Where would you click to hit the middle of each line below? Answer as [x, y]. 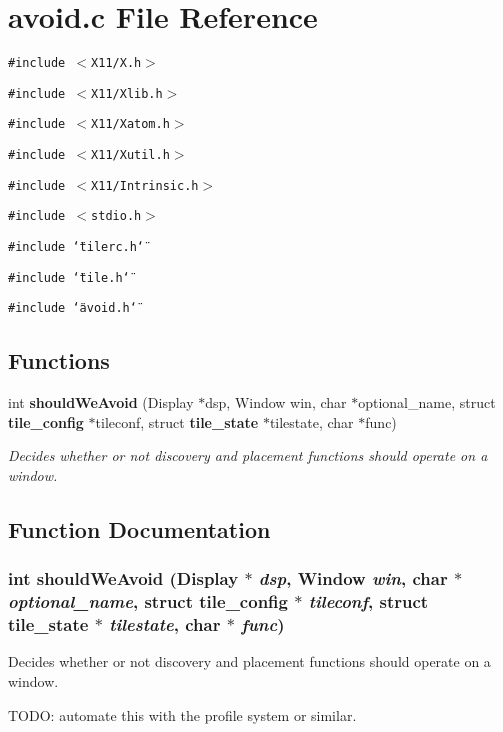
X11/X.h [116, 63]
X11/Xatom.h [130, 124]
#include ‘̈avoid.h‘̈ [72, 308]
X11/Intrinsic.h [145, 185]
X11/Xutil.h [130, 155]
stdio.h [116, 216]
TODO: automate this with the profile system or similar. [182, 714]
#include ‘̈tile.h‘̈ [69, 277]
